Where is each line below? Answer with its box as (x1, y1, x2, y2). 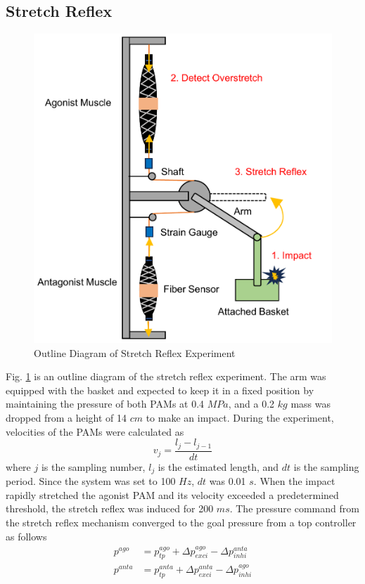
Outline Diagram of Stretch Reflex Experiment (34, 345, 236, 360)
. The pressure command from (229, 501, 359, 516)
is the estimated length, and (158, 459, 279, 474)
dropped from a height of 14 (6, 410, 127, 425)
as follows (6, 528, 47, 543)
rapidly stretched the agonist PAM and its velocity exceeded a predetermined (6, 487, 339, 502)
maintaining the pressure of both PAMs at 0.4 (6, 396, 205, 411)
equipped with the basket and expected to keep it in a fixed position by (6, 382, 314, 397)
